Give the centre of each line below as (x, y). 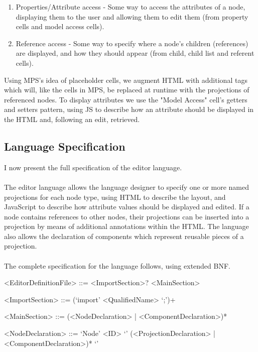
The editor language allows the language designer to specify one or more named (127, 187)
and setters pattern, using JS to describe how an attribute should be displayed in (129, 109)
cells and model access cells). (60, 26)
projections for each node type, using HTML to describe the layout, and (115, 197)
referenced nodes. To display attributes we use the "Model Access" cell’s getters (126, 99)
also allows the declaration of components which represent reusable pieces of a (124, 236)
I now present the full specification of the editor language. (93, 167)
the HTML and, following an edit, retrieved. (72, 119)
